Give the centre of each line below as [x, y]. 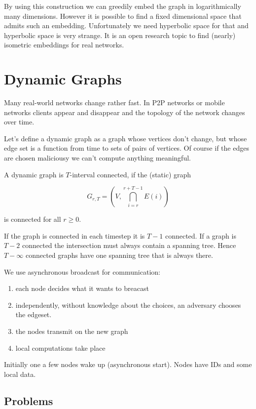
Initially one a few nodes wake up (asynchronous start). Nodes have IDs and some [128, 364]
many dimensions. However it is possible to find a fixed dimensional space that [123, 16]
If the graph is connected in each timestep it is [74, 235]
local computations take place [60, 348]
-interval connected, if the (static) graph [130, 174]
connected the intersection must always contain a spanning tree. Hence [129, 245]
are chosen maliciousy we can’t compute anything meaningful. [97, 158]
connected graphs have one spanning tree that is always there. [119, 255]
